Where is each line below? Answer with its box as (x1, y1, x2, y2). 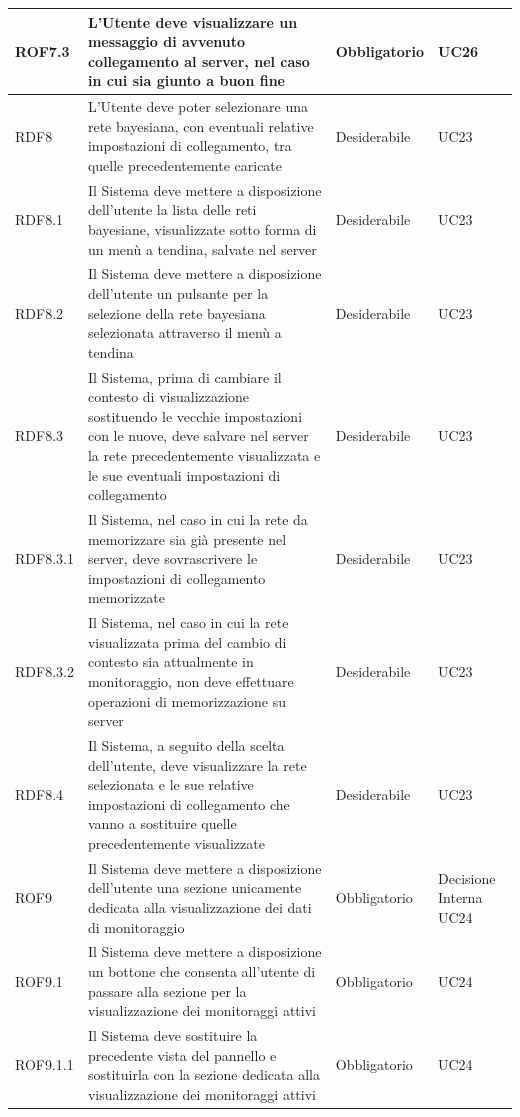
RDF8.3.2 (15, 661, 74, 682)
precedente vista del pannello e (87, 1044, 277, 1065)
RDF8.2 (15, 302, 64, 323)
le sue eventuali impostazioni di (87, 464, 281, 485)
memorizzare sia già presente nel (87, 528, 287, 549)
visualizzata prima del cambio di (87, 631, 287, 652)
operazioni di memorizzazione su (87, 690, 287, 711)
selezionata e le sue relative (87, 774, 254, 795)
